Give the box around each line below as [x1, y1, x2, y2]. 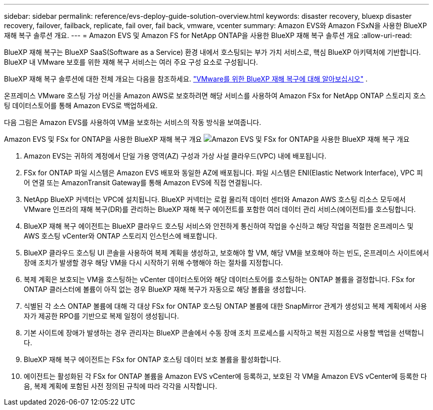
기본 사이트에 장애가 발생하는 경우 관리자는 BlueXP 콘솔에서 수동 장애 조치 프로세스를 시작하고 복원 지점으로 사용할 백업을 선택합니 [24, 328, 424, 337]
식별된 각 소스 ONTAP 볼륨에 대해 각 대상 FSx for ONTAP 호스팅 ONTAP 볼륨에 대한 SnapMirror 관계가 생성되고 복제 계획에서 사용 [24, 302, 427, 310]
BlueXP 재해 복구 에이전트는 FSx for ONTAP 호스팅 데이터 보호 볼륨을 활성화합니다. [24, 355, 281, 364]
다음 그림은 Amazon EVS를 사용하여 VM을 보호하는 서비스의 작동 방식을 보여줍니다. [4, 118, 261, 126]
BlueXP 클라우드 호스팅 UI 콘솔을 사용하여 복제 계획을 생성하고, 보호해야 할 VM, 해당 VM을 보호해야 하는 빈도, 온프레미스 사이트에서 [24, 248, 429, 257]
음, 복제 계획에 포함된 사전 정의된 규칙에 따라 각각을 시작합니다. [24, 382, 217, 390]
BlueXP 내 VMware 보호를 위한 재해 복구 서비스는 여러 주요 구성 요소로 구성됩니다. [4, 58, 258, 66]
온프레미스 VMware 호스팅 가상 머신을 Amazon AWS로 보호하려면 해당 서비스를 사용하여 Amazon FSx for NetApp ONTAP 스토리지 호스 [4, 91, 426, 100]
